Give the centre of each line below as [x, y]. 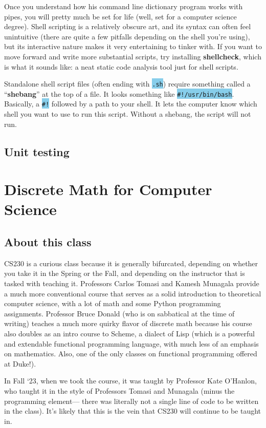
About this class [48, 242]
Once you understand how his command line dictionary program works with [124, 6]
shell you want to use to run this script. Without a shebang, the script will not [128, 114]
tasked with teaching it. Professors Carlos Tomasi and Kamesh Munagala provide [132, 283]
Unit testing [37, 151]
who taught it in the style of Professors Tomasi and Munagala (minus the [119, 390]
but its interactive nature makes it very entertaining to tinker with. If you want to [133, 46]
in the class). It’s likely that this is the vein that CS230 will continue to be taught [133, 411]
